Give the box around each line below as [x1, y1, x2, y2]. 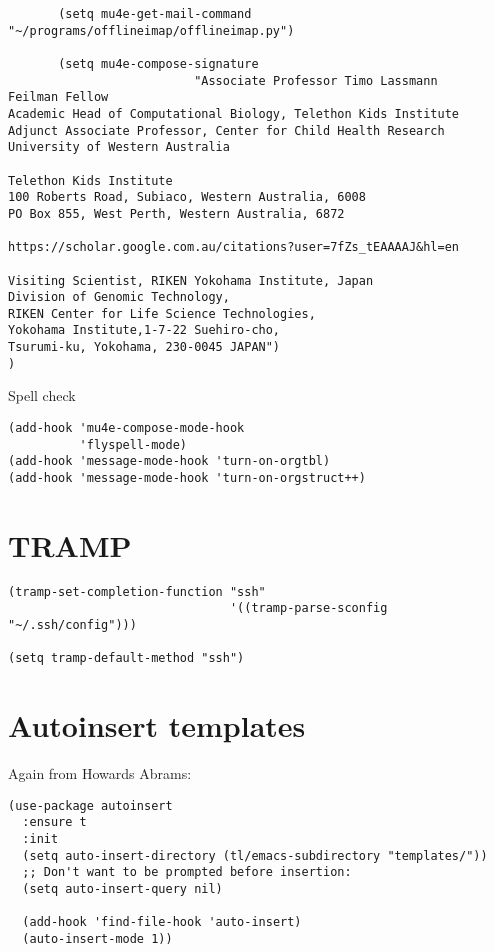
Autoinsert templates [8, 705, 306, 746]
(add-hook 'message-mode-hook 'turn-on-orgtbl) [8, 454, 331, 469]
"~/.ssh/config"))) [8, 618, 137, 633]
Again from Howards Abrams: [8, 763, 192, 784]
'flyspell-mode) [79, 437, 187, 452]
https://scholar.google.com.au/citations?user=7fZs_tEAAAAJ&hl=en [8, 240, 460, 255]
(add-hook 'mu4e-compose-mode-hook [8, 421, 245, 436]
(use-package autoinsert [8, 798, 173, 813]
